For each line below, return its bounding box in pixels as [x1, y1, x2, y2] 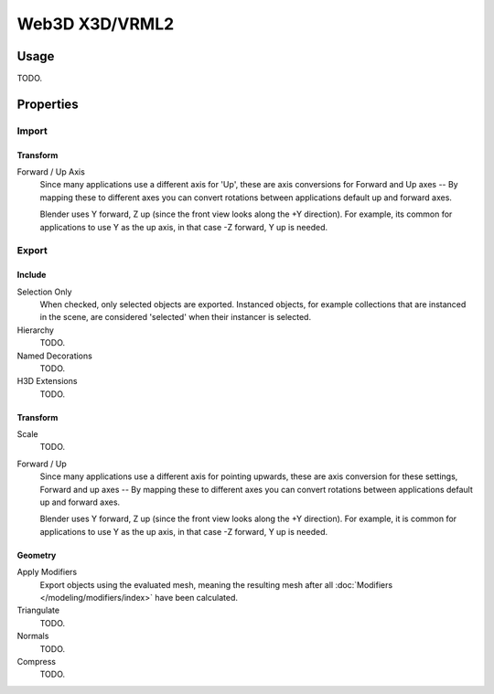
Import [16, 124, 48, 137]
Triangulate [16, 604, 59, 616]
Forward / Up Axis [16, 166, 86, 177]
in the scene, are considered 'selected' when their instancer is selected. [39, 312, 311, 323]
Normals [16, 631, 49, 642]
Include [16, 270, 47, 281]
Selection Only [16, 286, 72, 297]
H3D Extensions [16, 376, 78, 387]
